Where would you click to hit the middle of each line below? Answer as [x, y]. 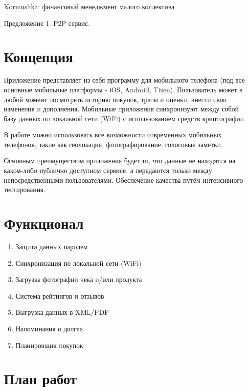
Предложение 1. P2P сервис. [47, 23]
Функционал [44, 223]
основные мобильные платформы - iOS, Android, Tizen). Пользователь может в [123, 89]
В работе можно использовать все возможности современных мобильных [113, 135]
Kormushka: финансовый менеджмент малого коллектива [89, 6]
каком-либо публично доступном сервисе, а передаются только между [108, 170]
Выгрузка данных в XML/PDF [62, 312]
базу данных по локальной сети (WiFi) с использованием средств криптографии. [125, 118]
